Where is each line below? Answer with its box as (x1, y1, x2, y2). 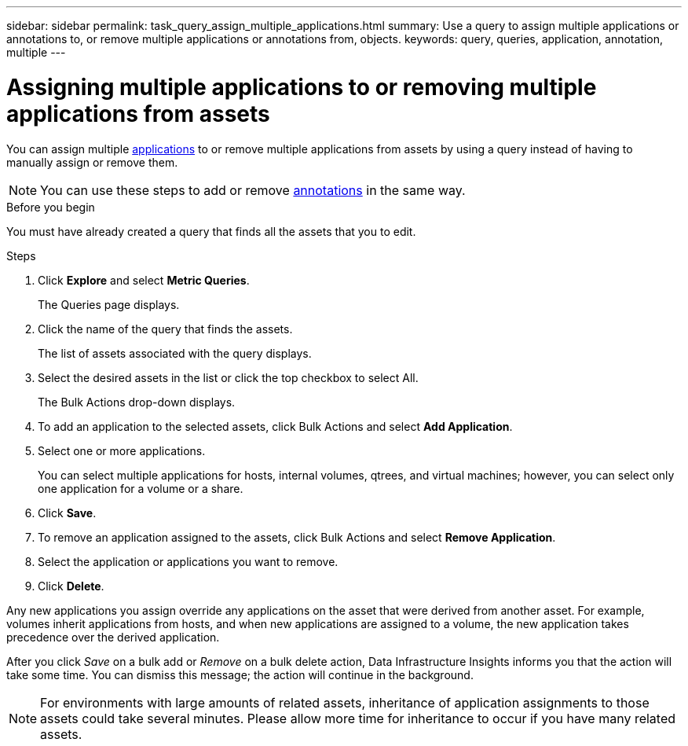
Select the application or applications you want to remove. (38, 554, 339, 568)
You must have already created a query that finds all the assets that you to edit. (6, 224, 416, 238)
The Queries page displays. (38, 297, 180, 311)
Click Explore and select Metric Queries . (38, 273, 250, 287)
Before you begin (6, 200, 95, 214)
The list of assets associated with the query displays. (38, 346, 312, 360)
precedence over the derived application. (6, 630, 220, 644)
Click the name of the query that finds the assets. (38, 322, 293, 336)
